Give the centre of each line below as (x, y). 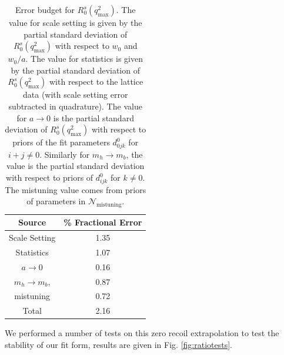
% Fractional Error (103, 222)
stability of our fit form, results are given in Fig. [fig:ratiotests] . (118, 344)
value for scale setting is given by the (75, 22)
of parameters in (56, 201)
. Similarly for (65, 154)
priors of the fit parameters (61, 142)
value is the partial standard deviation (76, 166)
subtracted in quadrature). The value (75, 106)
